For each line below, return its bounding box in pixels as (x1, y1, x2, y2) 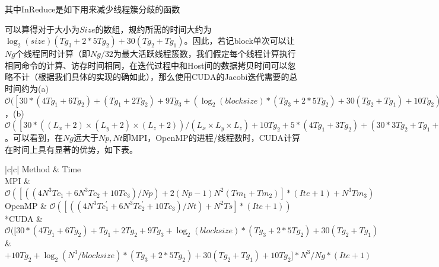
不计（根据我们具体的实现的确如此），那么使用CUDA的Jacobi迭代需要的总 (12, 70, 298, 83)
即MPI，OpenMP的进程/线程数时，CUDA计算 (122, 131, 301, 144)
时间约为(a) (5, 82, 49, 94)
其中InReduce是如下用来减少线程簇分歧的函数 (5, 3, 180, 15)
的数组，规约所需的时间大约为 (95, 22, 212, 35)
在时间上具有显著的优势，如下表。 (5, 143, 138, 155)
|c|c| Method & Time (5, 163, 81, 175)
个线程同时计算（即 (15, 47, 90, 60)
